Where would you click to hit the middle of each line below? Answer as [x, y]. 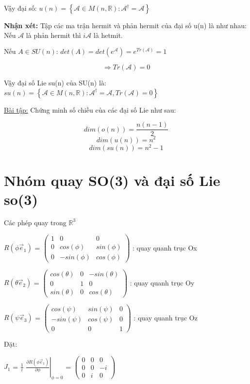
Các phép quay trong [35, 222]
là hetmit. [108, 35]
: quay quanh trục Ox [165, 247]
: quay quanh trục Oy [162, 282]
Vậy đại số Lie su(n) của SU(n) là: [55, 83]
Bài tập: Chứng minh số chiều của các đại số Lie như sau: [90, 109]
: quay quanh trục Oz [166, 317]
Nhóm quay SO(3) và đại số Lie [112, 180]
